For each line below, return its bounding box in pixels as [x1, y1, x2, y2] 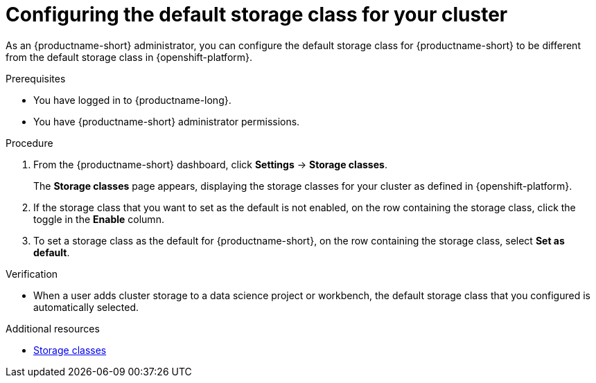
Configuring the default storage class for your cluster [6, 3, 508, 26]
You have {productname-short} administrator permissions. [33, 115, 300, 127]
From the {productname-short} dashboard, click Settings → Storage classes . [33, 158, 387, 170]
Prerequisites [6, 72, 66, 84]
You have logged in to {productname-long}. [33, 93, 231, 106]
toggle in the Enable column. [33, 213, 164, 225]
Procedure [6, 136, 53, 149]
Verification [6, 267, 58, 280]
